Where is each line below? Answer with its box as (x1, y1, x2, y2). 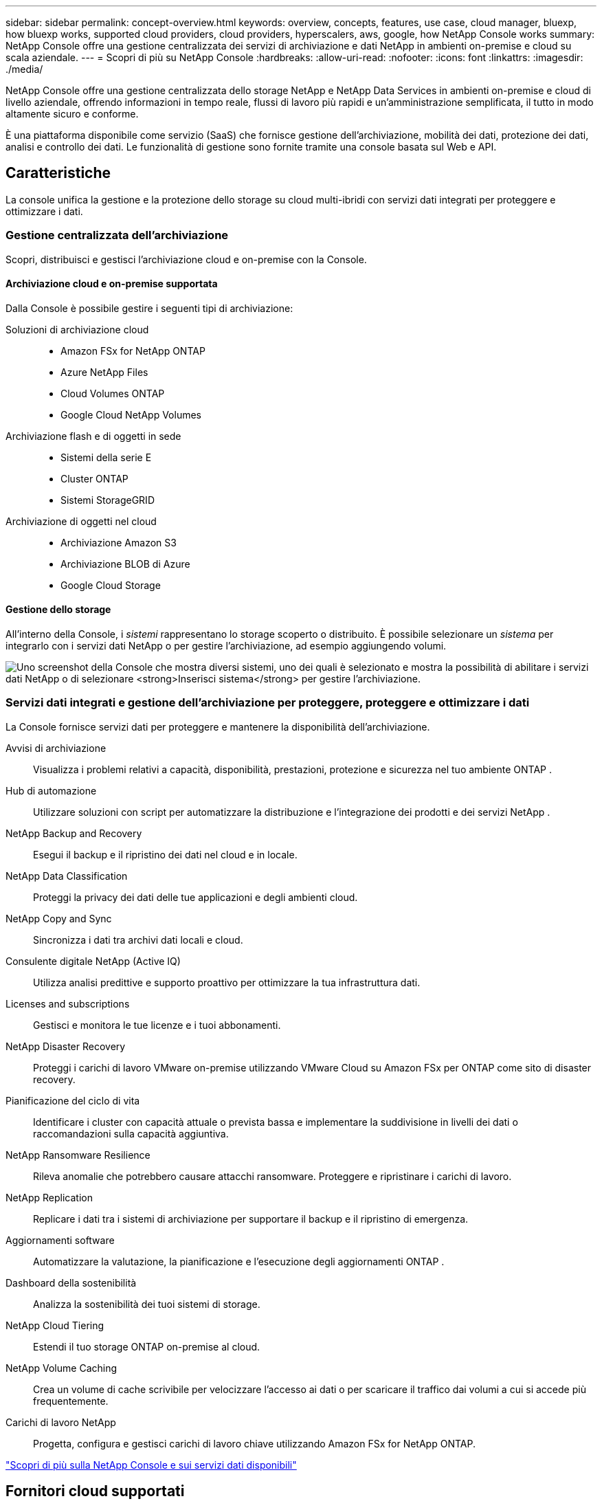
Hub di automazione (5, 784, 97, 797)
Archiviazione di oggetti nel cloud (5, 515, 157, 527)
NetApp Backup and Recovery (5, 827, 142, 839)
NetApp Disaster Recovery (5, 1040, 126, 1052)
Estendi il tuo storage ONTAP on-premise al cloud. (33, 1340, 260, 1353)
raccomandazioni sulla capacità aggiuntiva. (33, 1127, 229, 1139)
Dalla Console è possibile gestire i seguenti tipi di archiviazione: (5, 302, 293, 314)
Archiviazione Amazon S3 (60, 536, 177, 548)
